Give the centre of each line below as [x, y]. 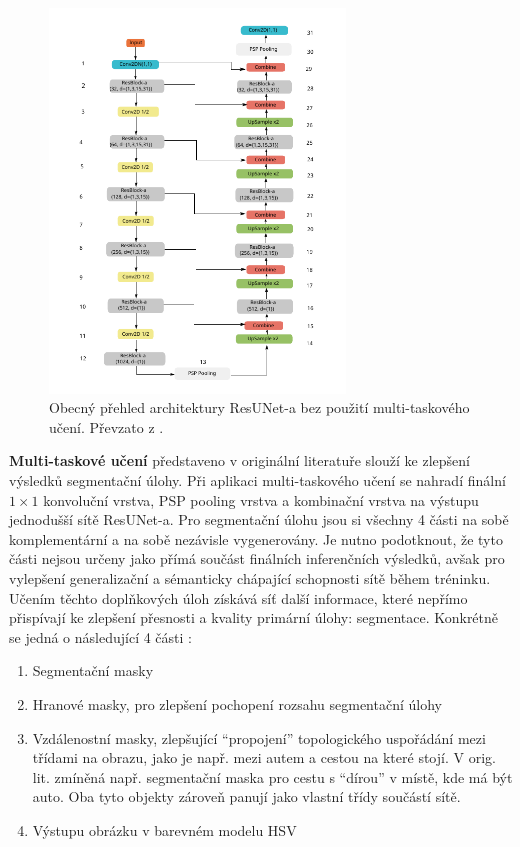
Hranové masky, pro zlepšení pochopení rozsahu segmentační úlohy [237, 703]
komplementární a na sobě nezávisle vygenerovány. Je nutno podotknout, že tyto [256, 538]
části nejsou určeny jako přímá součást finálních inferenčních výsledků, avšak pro [257, 558]
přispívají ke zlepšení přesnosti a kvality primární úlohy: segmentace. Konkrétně [254, 617]
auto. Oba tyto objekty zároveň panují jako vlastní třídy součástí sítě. [246, 796]
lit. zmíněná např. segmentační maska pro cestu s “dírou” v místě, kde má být [272, 776]
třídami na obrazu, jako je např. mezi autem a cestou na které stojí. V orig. [264, 757]
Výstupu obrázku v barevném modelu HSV [164, 829]
